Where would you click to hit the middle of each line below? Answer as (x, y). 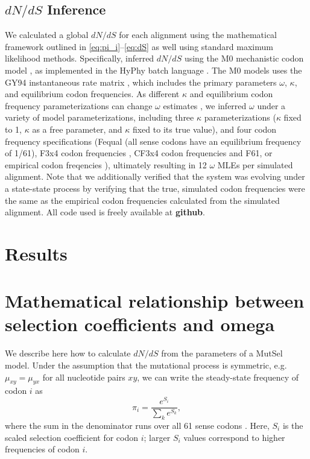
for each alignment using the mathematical (198, 35)
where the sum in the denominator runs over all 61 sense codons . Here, (137, 425)
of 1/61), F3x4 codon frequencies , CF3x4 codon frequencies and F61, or (139, 153)
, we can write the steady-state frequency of (218, 377)
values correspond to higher (234, 437)
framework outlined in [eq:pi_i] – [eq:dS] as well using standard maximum (139, 46)
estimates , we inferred (205, 105)
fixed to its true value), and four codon (204, 129)
